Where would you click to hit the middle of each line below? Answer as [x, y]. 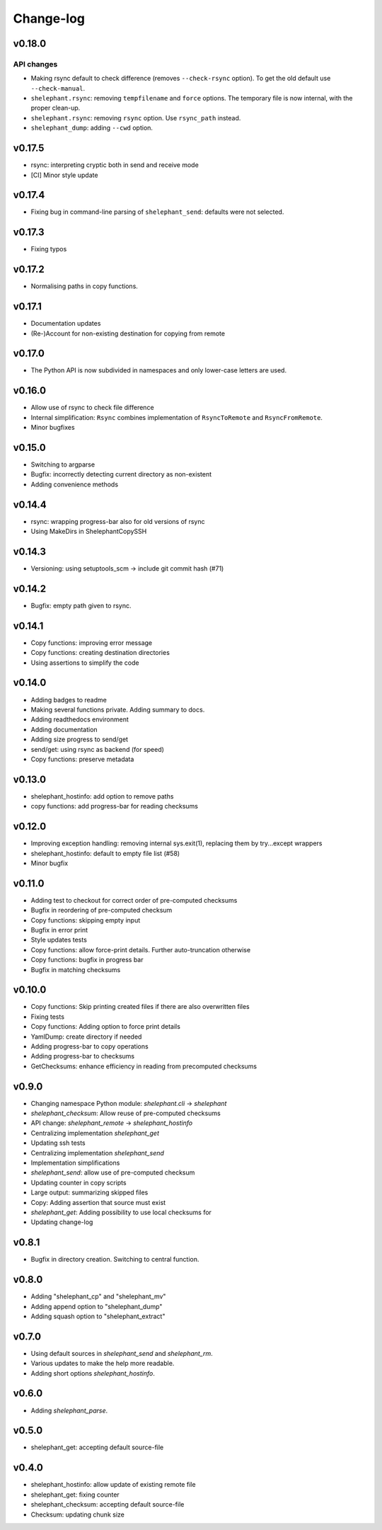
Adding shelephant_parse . [69, 1410]
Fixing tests [48, 1017]
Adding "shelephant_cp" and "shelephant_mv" [98, 1296]
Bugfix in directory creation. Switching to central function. [115, 1260]
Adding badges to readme [69, 700]
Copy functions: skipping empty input [86, 920]
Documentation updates [66, 324]
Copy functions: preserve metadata [82, 759]
